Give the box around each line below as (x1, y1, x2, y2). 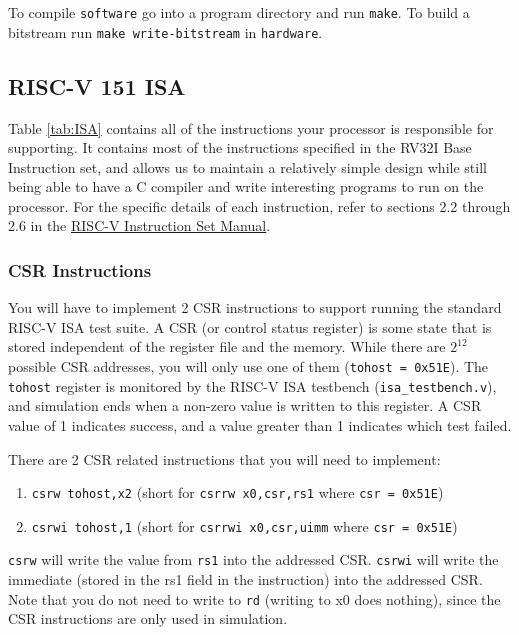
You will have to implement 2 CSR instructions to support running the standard (8, 297, 502, 318)
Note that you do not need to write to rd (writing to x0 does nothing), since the (8, 588, 501, 609)
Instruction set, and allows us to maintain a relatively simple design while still (8, 156, 487, 177)
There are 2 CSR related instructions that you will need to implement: (8, 448, 441, 469)
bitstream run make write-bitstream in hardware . (8, 21, 323, 42)
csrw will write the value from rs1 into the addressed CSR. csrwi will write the (8, 549, 499, 570)
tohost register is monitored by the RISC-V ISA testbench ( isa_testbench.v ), (8, 375, 497, 396)
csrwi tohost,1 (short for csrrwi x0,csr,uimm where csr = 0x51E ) (31, 515, 458, 536)
